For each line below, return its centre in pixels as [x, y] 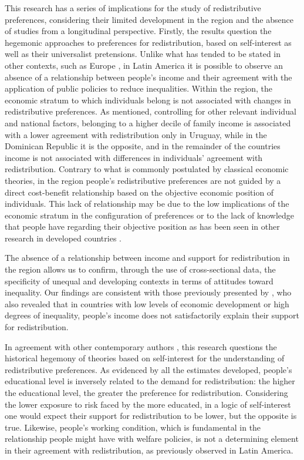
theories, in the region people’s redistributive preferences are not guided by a [143, 180]
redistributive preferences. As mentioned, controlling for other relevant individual [151, 111]
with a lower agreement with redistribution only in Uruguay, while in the [136, 134]
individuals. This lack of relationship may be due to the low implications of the [147, 204]
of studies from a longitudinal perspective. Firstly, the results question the [138, 31]
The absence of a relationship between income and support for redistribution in [147, 258]
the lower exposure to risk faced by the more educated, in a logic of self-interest [148, 404]
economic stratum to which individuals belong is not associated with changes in [148, 100]
